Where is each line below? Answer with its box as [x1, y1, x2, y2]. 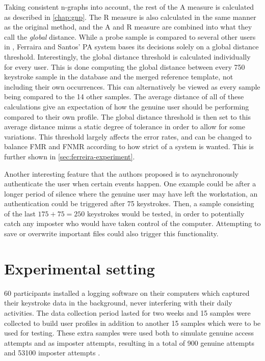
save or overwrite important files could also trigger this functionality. [4, 228, 219, 239]
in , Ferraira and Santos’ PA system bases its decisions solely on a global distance [4, 41, 259, 52]
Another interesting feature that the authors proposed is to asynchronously [4, 168, 239, 179]
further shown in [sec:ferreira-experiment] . [4, 151, 135, 161]
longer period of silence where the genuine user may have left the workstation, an [4, 188, 258, 199]
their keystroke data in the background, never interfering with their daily [4, 297, 232, 308]
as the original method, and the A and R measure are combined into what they [4, 21, 252, 32]
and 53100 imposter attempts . [4, 347, 100, 358]
